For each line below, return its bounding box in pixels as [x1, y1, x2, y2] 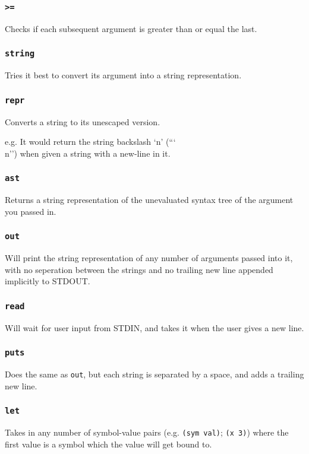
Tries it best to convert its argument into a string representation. [5, 69, 242, 81]
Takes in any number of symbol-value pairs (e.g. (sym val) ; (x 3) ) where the [5, 426, 289, 439]
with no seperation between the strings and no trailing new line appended [5, 263, 273, 275]
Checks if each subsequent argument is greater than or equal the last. [5, 22, 257, 34]
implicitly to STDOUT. [5, 275, 90, 287]
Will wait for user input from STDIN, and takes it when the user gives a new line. [5, 321, 304, 334]
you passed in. [5, 205, 56, 217]
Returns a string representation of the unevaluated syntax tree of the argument [5, 193, 294, 206]
